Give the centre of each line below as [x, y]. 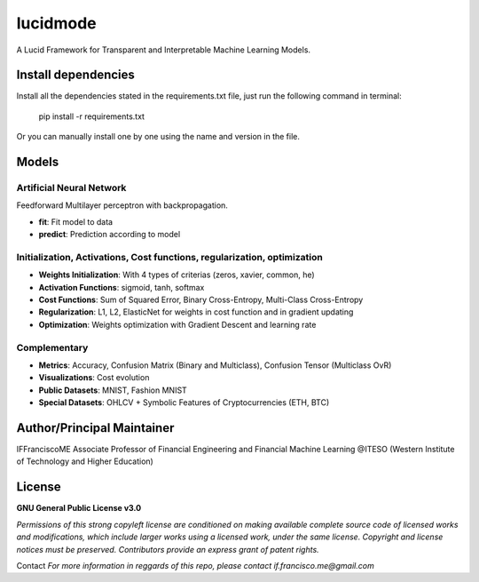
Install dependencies [75, 75]
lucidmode [56, 23]
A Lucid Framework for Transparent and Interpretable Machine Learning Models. [163, 50]
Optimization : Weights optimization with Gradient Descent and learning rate [177, 324]
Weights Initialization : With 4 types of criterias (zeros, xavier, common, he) [177, 275]
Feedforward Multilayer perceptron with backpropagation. [122, 205]
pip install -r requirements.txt [92, 116]
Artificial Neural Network [71, 188]
